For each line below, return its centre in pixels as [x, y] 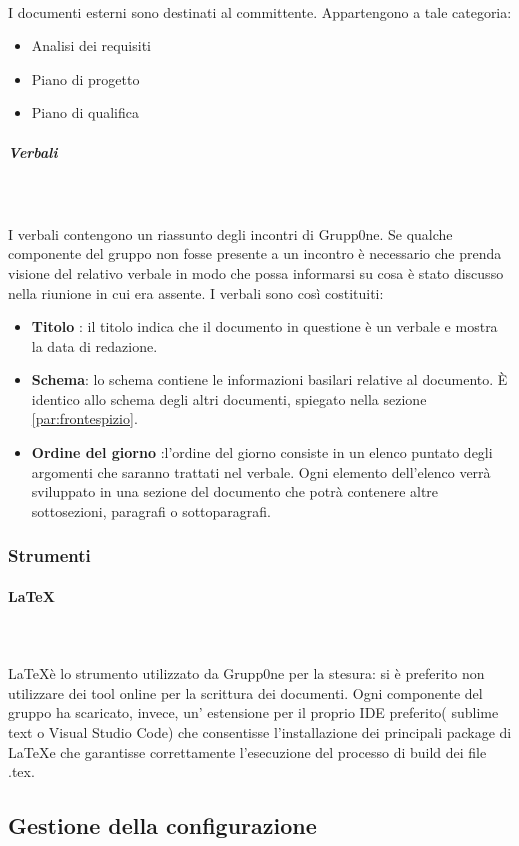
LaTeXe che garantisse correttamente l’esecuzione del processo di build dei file [247, 751]
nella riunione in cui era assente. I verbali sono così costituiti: [196, 292]
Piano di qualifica [85, 112]
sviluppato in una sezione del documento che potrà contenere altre [235, 491]
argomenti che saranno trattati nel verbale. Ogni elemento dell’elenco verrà [261, 471]
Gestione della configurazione [162, 825]
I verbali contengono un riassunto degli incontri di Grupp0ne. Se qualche [230, 233]
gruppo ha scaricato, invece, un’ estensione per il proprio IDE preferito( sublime [253, 712]
